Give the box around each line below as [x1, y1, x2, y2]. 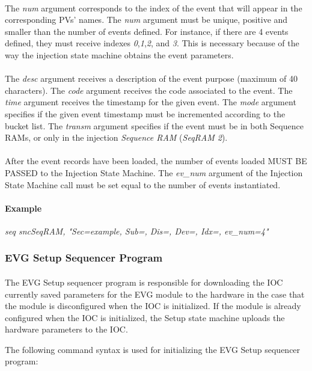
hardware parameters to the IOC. [5, 323, 128, 336]
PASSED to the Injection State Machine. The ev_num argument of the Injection [5, 166, 303, 179]
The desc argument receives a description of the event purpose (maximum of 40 [5, 72, 298, 85]
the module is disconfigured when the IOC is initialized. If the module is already [5, 299, 301, 312]
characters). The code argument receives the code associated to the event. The [5, 84, 293, 96]
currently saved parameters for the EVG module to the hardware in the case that [5, 287, 305, 300]
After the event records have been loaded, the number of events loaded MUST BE [5, 155, 307, 167]
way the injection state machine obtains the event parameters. [5, 48, 234, 61]
